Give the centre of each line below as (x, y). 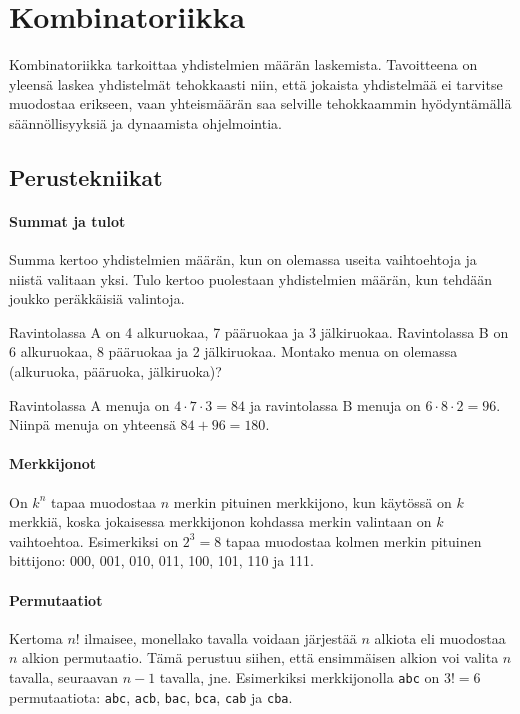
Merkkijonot (52, 463)
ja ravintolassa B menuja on (335, 404)
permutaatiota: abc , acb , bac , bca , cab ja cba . (151, 696)
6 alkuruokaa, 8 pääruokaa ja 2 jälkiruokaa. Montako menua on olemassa (233, 351)
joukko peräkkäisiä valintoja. (97, 298)
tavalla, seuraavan (64, 676)
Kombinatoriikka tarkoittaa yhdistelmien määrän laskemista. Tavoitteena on (243, 64)
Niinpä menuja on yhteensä (92, 424)
